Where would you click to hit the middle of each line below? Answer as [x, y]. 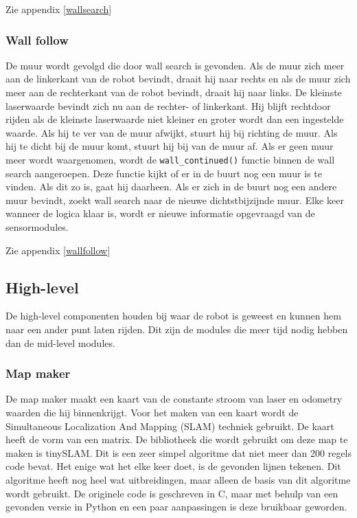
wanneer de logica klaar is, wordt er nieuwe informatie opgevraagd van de [160, 213]
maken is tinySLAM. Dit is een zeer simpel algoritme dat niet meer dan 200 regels [179, 452]
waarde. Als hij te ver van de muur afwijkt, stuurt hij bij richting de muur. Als [172, 132]
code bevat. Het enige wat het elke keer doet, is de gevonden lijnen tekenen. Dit [173, 466]
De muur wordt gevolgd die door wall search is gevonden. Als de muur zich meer [175, 65]
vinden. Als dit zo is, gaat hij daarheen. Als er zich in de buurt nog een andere [171, 187]
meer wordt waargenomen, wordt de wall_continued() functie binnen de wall [170, 159]
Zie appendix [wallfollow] [58, 250]
